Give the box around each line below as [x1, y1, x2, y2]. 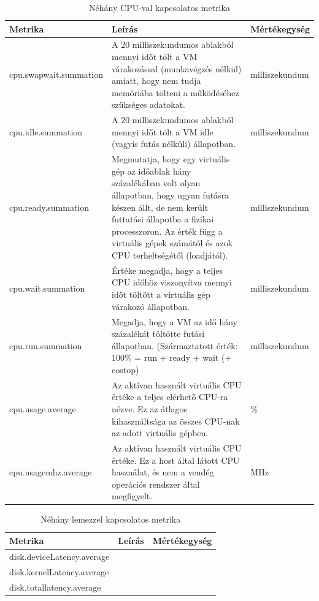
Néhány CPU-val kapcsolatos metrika [89, 1, 230, 13]
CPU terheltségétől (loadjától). [112, 249, 228, 262]
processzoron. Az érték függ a [112, 224, 223, 237]
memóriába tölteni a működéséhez [112, 86, 239, 99]
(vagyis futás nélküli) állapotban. [112, 137, 236, 150]
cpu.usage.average [9, 402, 76, 415]
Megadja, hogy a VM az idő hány [112, 315, 237, 328]
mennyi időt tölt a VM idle [112, 125, 213, 138]
